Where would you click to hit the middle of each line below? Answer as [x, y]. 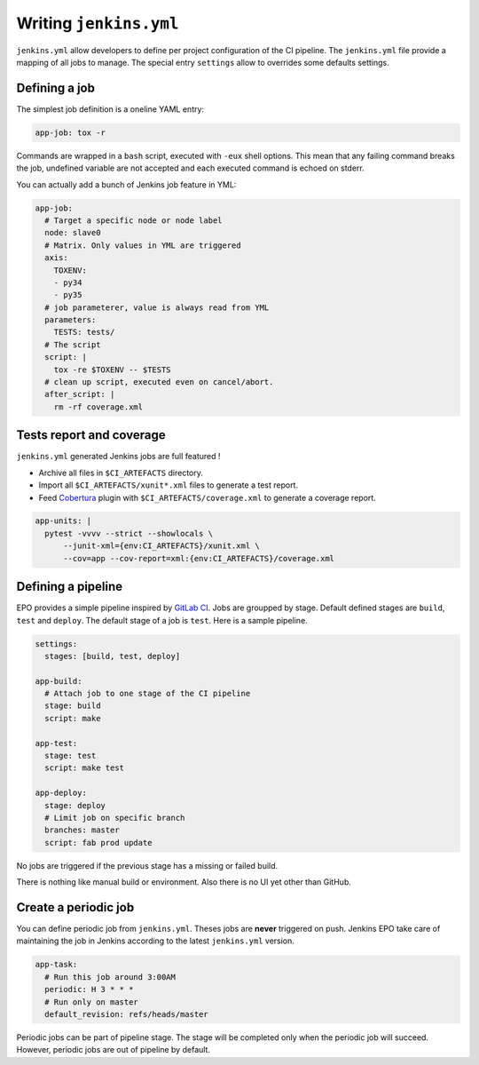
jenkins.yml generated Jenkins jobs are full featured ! [118, 457]
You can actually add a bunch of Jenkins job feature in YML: [126, 184]
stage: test [71, 756]
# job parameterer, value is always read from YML [157, 307]
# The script [73, 345]
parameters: [71, 320]
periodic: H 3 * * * [89, 989]
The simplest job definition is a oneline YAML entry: [110, 109]
